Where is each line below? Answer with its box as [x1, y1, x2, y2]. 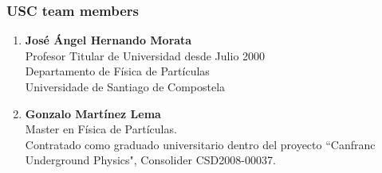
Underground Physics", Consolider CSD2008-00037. [25, 152, 276, 168]
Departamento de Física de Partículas [25, 63, 210, 79]
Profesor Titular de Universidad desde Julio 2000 [25, 47, 266, 63]
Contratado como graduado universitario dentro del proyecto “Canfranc [25, 136, 376, 152]
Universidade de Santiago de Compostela [25, 79, 226, 94]
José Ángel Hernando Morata [25, 32, 192, 48]
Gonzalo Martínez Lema [25, 105, 161, 121]
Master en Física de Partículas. [25, 121, 177, 137]
